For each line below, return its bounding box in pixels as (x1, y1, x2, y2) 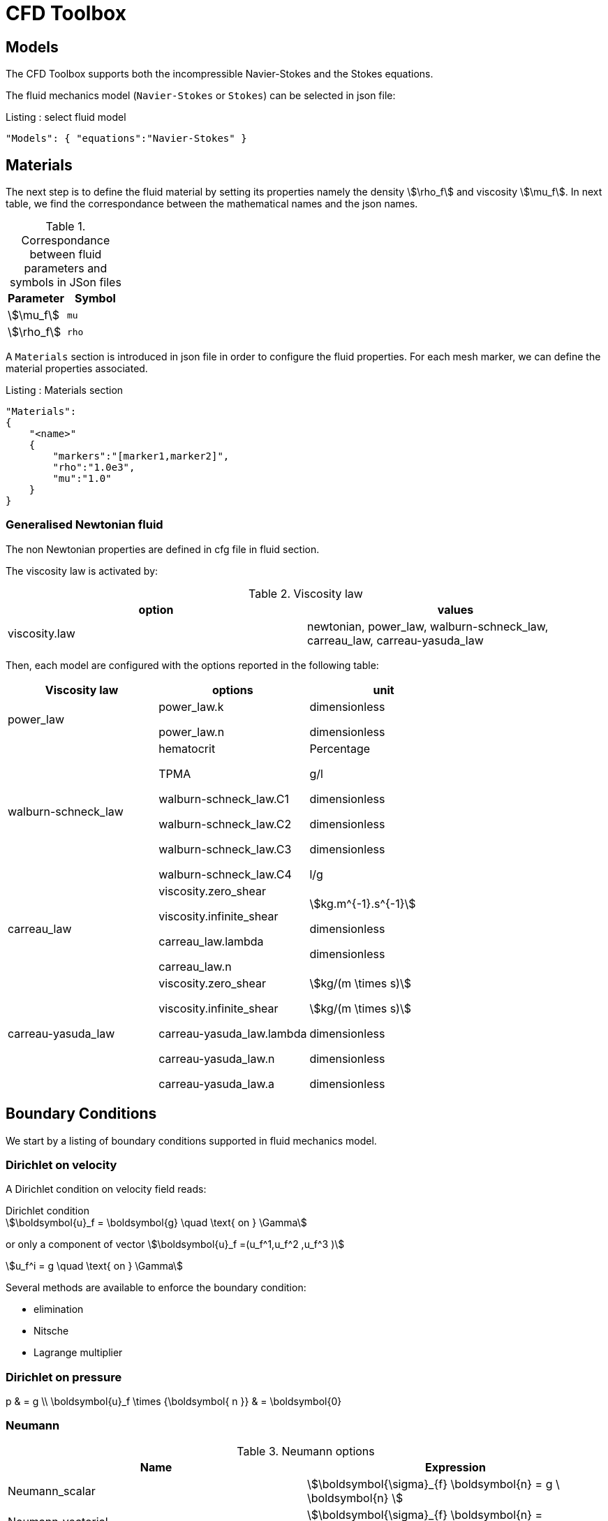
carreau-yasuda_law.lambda (158, 1026, 307, 1041)
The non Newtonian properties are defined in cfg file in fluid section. (6, 543, 320, 555)
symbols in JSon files (9, 275, 121, 290)
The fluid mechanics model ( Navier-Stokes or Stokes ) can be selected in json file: (6, 89, 396, 102)
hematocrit (158, 741, 216, 756)
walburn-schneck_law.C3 (158, 842, 292, 856)
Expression (425, 1460, 486, 1474)
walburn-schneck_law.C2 (158, 816, 292, 831)
